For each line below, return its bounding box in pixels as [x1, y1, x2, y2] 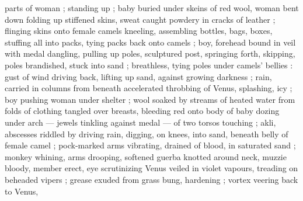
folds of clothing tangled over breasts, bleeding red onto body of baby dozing [5, 105, 280, 117]
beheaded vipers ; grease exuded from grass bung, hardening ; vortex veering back [5, 173, 298, 185]
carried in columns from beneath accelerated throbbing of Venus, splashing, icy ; [5, 82, 292, 94]
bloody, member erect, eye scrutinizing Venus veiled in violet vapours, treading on [5, 162, 298, 174]
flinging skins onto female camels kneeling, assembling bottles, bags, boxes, [5, 25, 273, 37]
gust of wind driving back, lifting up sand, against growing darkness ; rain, [5, 70, 272, 82]
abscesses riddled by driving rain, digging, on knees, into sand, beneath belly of [5, 127, 288, 140]
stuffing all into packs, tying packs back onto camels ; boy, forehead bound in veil [5, 36, 296, 48]
